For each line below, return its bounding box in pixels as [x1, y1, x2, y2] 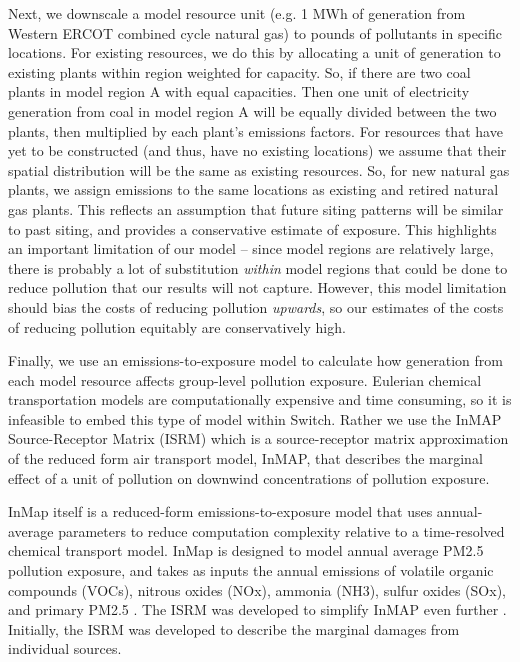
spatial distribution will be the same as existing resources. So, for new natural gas [8, 159, 510, 180]
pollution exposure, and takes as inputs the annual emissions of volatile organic [8, 560, 494, 581]
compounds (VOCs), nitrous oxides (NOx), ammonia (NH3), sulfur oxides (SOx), [8, 579, 506, 600]
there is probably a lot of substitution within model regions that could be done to [8, 257, 508, 278]
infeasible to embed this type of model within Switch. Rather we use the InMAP [8, 408, 502, 429]
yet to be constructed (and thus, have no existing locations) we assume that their [8, 140, 507, 161]
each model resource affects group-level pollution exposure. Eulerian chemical [8, 369, 482, 390]
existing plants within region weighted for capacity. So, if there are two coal [8, 61, 471, 82]
